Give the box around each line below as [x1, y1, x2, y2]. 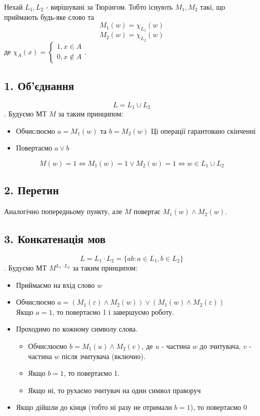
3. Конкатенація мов [4, 231, 106, 247]
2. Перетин [4, 182, 59, 198]
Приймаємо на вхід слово [16, 279, 95, 290]
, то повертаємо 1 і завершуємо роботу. [52, 306, 174, 317]
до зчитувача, [200, 341, 241, 351]
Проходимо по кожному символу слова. [16, 323, 138, 334]
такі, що [200, 2, 226, 12]
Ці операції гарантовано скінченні [151, 125, 256, 136]
